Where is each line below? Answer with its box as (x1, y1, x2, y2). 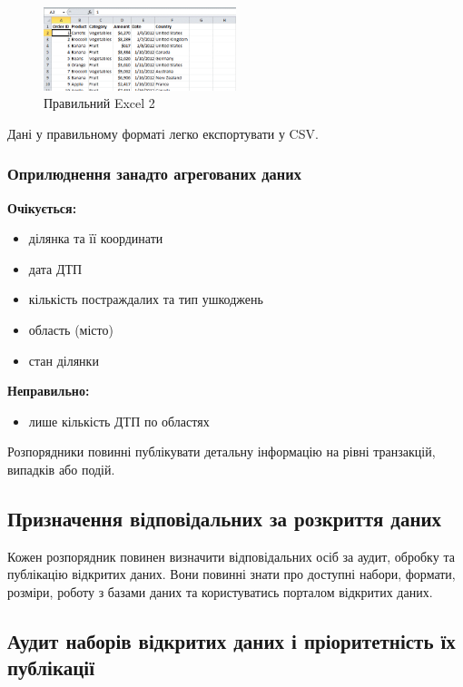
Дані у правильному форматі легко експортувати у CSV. (7, 123, 319, 142)
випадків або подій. (7, 459, 115, 478)
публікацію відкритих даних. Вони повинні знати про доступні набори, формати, (7, 564, 456, 584)
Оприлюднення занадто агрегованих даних (7, 162, 301, 185)
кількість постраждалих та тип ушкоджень (28, 290, 263, 309)
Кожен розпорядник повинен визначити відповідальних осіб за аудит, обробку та (7, 546, 455, 565)
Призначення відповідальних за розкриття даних (7, 504, 442, 532)
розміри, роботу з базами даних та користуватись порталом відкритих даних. (7, 582, 433, 601)
